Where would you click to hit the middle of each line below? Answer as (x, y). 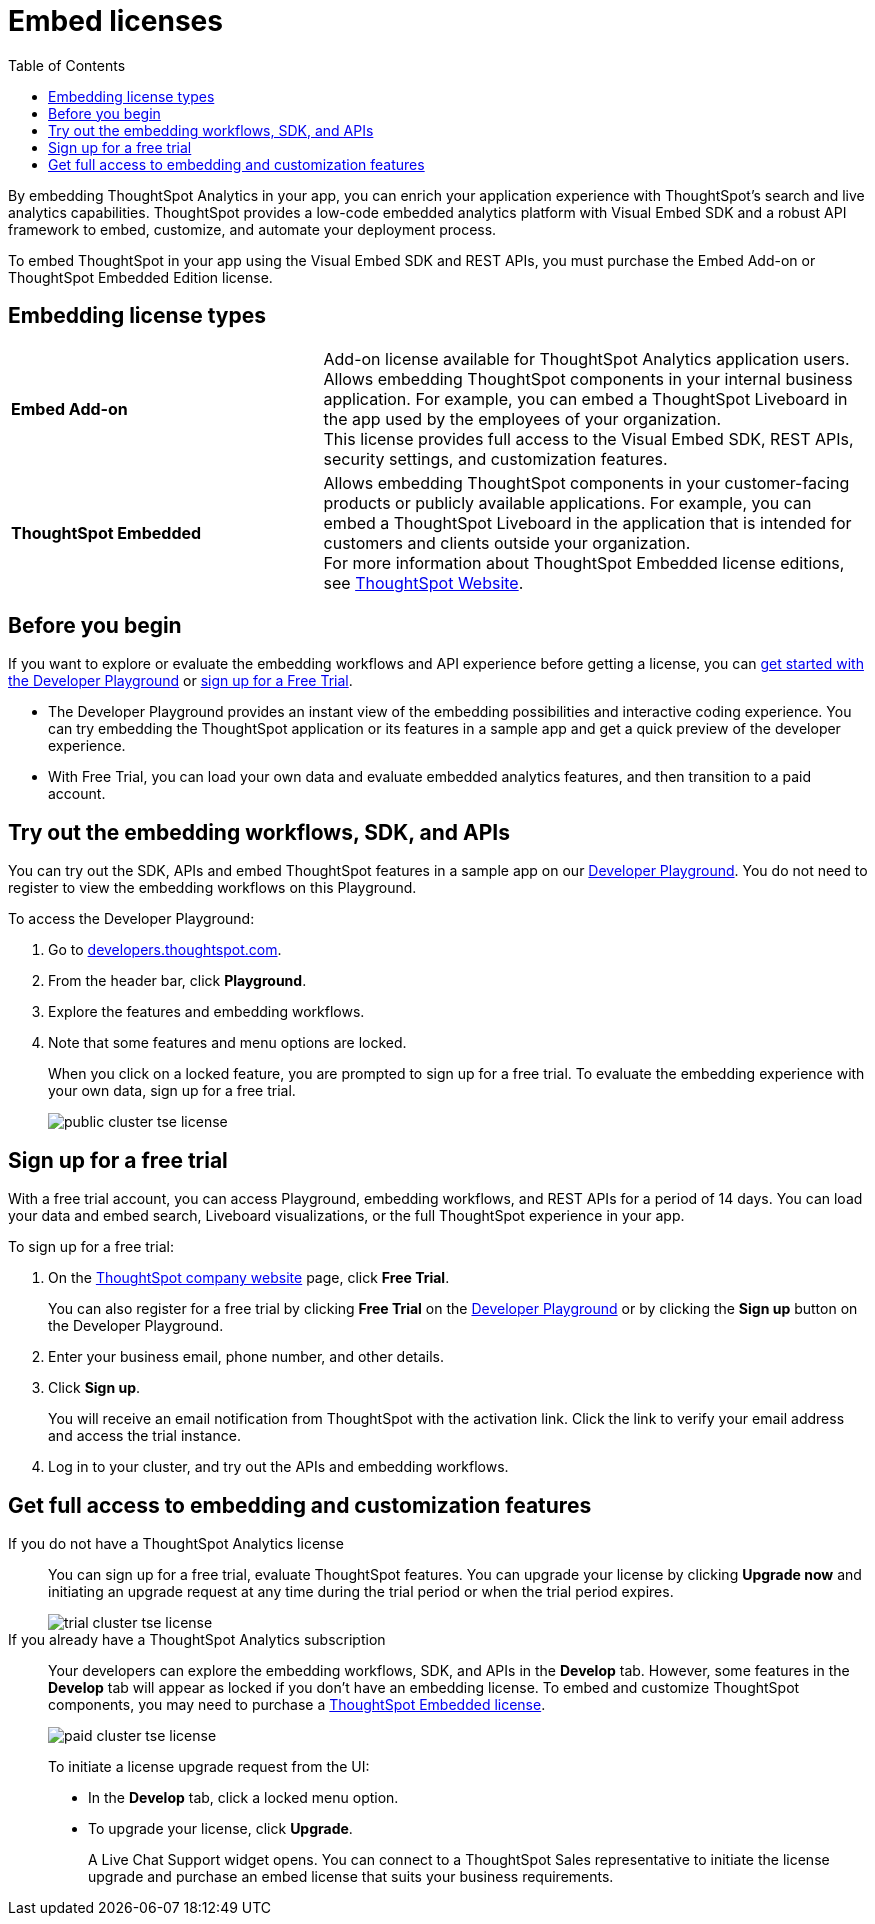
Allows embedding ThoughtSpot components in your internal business (588, 378)
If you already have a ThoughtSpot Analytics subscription (197, 1639)
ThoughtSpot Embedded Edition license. (140, 277)
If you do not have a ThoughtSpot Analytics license (176, 1543)
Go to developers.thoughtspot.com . (165, 950)
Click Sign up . (94, 1388)
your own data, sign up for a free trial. (172, 1091)
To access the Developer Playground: (131, 919)
